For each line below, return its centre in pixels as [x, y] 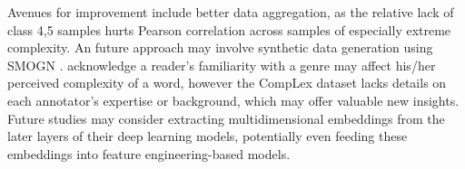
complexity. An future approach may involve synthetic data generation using [220, 47]
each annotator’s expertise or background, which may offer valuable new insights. [233, 100]
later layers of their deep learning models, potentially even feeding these [208, 136]
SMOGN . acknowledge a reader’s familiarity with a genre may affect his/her [222, 65]
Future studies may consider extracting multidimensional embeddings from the [226, 118]
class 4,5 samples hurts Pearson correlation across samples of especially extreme [229, 29]
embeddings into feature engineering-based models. [149, 153]
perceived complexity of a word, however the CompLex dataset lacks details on [227, 83]
